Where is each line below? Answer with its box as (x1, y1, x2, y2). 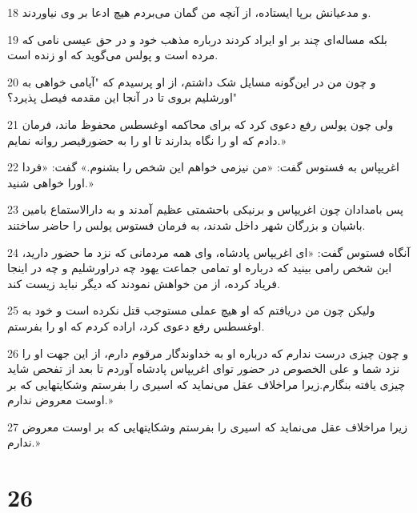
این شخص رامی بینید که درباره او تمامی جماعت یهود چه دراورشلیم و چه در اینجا (7, 259, 392, 276)
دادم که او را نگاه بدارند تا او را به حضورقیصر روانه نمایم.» (7, 131, 287, 148)
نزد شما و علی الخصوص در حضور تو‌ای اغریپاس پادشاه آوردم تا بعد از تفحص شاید (7, 360, 400, 377)
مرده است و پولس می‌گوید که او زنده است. (7, 46, 219, 63)
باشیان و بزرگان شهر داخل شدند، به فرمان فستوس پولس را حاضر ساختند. (7, 216, 366, 233)
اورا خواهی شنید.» (7, 174, 94, 190)
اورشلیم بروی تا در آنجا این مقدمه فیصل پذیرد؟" (7, 89, 238, 106)
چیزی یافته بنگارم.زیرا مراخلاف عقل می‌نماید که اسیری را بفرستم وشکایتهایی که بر (7, 375, 406, 392)
